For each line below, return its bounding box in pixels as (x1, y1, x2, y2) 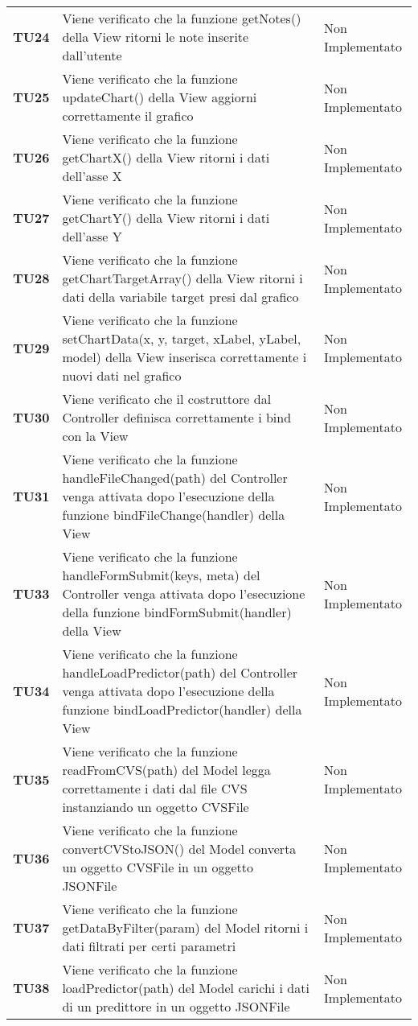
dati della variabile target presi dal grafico (62, 287, 299, 306)
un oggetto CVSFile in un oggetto (62, 858, 253, 876)
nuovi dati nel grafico (62, 366, 182, 385)
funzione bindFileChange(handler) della (62, 505, 285, 524)
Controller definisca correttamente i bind (62, 408, 292, 426)
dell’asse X (62, 167, 122, 185)
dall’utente (62, 46, 122, 64)
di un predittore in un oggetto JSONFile (62, 997, 290, 1016)
